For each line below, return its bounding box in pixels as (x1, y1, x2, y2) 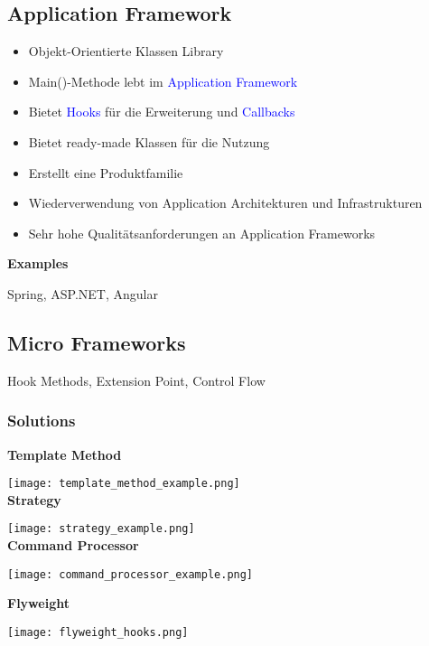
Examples (7, 254, 69, 273)
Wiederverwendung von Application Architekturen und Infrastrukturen (28, 193, 423, 212)
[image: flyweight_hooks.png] (7, 625, 189, 639)
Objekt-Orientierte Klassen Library (28, 42, 224, 61)
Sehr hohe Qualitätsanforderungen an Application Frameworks (28, 223, 376, 242)
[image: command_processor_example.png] (7, 567, 254, 581)
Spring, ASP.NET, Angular (7, 284, 158, 303)
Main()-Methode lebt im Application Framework (28, 71, 298, 90)
